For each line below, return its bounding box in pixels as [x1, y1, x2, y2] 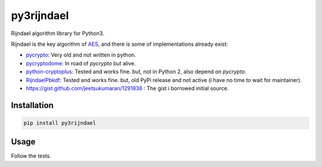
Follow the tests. [11, 152, 52, 160]
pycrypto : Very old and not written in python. [26, 51, 137, 59]
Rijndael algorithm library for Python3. [11, 30, 104, 37]
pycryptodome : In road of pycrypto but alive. [26, 59, 136, 67]
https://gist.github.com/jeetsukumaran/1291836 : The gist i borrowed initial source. [26, 84, 229, 92]
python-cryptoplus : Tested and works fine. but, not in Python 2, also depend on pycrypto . [26, 68, 247, 75]
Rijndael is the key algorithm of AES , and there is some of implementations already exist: [11, 40, 228, 48]
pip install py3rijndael [23, 119, 97, 126]
